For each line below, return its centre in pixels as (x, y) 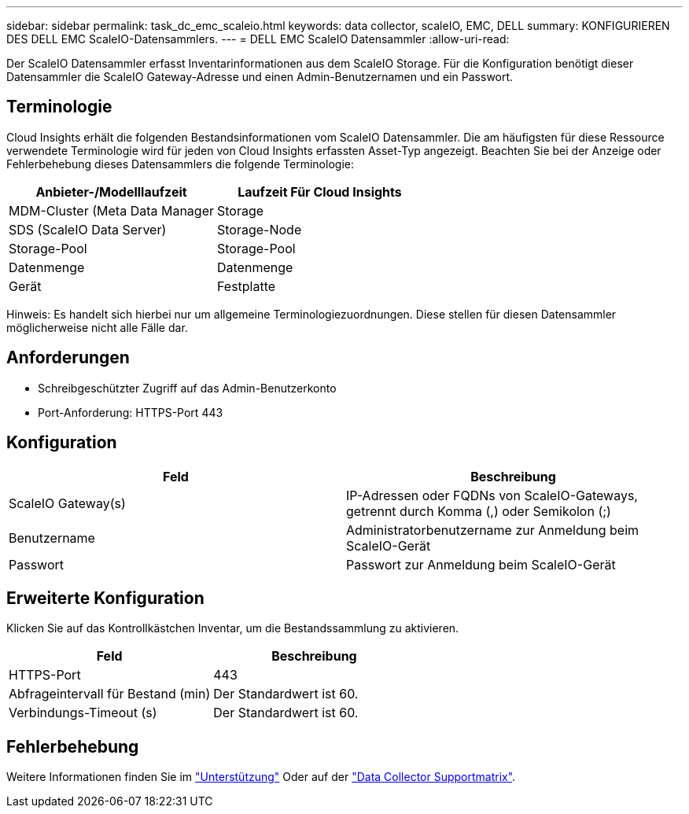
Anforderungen (68, 358)
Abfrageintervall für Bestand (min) (110, 694)
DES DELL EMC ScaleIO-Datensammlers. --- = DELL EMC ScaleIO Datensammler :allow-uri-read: (258, 39)
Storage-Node (260, 229)
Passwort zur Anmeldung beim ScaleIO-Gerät (481, 564)
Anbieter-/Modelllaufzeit (111, 192)
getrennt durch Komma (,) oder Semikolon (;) (479, 511)
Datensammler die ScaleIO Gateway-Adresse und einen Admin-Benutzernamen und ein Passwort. (260, 77)
